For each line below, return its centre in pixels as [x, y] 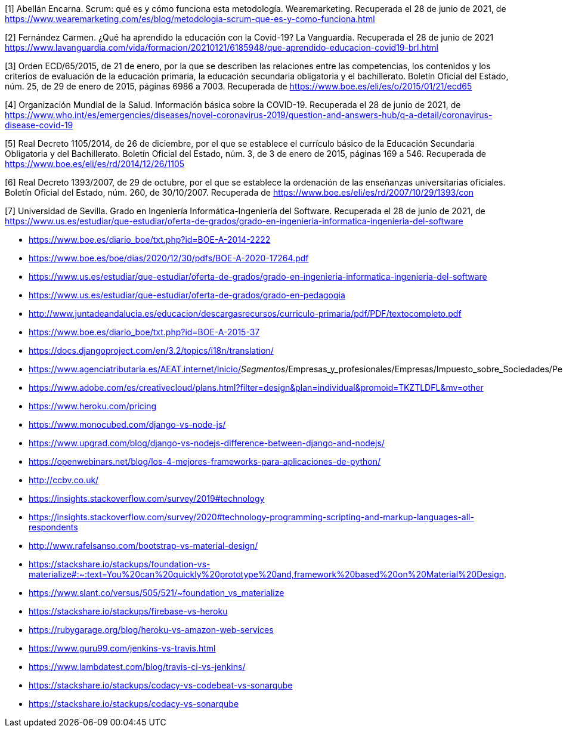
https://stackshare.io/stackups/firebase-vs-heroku [128, 611]
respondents [53, 527]
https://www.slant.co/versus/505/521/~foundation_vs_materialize [157, 593]
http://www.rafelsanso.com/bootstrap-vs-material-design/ [143, 546]
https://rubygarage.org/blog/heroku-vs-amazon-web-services [151, 630]
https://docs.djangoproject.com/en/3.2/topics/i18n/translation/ [151, 350]
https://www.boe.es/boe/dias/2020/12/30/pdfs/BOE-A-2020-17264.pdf [169, 258]
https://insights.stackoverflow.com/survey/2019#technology [147, 498]
